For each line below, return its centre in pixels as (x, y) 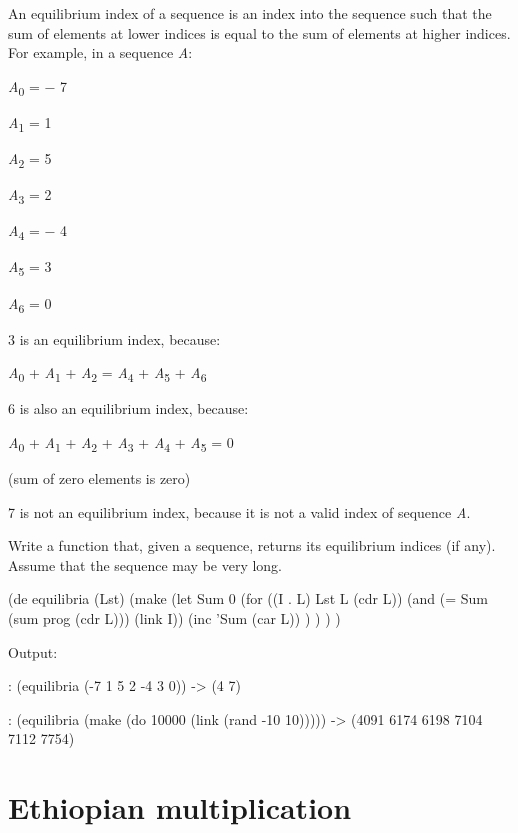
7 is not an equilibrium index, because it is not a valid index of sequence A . (239, 511)
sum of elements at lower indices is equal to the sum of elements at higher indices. (259, 32)
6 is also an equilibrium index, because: (128, 408)
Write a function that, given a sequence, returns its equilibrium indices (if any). (252, 545)
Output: (33, 651)
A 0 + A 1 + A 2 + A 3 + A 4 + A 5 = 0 (121, 443)
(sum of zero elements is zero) (99, 478)
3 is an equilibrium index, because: (114, 338)
